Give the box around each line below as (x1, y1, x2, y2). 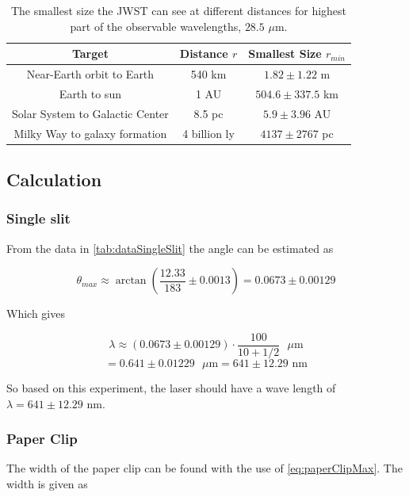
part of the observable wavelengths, (70, 17, 242, 34)
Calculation (6, 167, 102, 192)
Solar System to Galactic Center (12, 105, 169, 121)
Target (71, 45, 109, 62)
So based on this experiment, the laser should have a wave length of (6, 379, 336, 396)
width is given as (6, 475, 88, 491)
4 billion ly (182, 124, 235, 141)
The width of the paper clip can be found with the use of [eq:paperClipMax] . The (6, 460, 403, 476)
